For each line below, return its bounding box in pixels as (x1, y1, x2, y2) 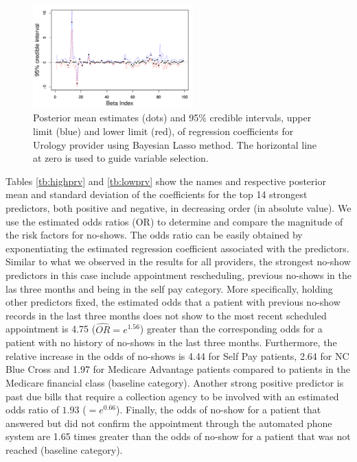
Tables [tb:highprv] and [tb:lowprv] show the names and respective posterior (5, 173, 326, 188)
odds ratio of (5, 402, 59, 417)
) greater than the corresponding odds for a (139, 321, 323, 336)
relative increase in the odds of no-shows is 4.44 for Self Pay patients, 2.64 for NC (5, 348, 349, 363)
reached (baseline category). (5, 442, 123, 457)
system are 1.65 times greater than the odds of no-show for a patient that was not (5, 429, 351, 443)
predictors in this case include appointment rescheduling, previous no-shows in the (5, 267, 352, 282)
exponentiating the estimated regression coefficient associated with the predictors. (5, 241, 349, 255)
